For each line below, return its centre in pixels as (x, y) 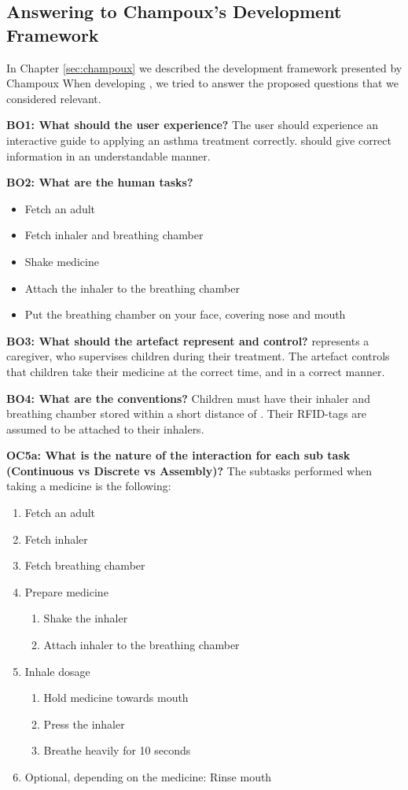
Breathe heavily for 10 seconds (117, 750)
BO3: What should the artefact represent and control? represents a (188, 340)
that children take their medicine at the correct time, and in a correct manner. (196, 371)
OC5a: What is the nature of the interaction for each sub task (178, 455)
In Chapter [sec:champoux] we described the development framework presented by (204, 67)
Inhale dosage (57, 671)
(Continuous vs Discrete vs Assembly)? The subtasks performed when (189, 470)
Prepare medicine (66, 591)
